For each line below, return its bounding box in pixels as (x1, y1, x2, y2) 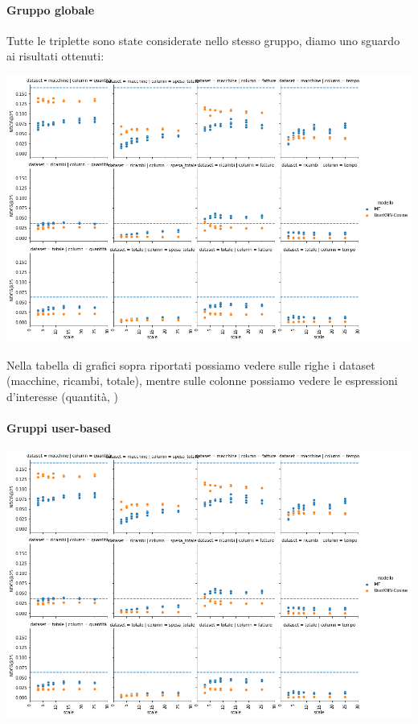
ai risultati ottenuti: (6, 48, 104, 64)
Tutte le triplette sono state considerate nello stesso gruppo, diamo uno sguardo (6, 31, 400, 48)
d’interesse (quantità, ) (6, 387, 119, 404)
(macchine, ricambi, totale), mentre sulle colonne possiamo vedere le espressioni (6, 372, 398, 389)
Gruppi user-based (6, 419, 112, 436)
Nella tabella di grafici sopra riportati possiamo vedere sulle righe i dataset (6, 356, 375, 373)
